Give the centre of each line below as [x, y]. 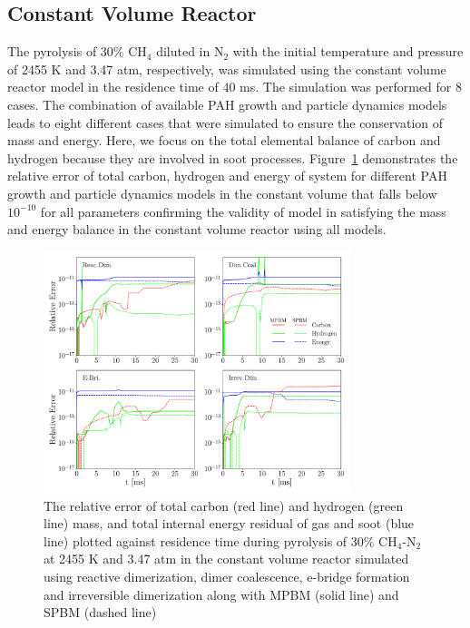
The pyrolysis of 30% [66, 51]
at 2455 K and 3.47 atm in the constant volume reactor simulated [226, 559]
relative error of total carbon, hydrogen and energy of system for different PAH [227, 176]
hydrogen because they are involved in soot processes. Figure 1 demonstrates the [233, 157]
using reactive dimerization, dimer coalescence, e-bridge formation [227, 577]
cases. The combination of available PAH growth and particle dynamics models [227, 104]
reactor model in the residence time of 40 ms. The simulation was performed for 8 [235, 87]
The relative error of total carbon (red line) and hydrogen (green [224, 505]
